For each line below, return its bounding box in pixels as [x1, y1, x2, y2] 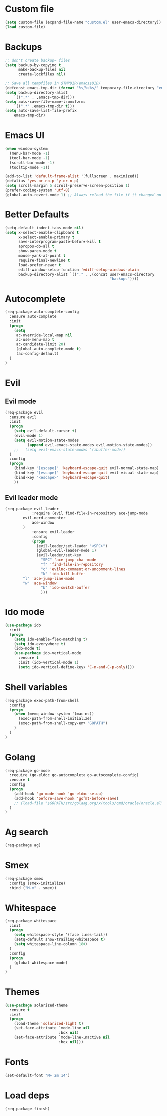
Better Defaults [5, 209, 69, 220]
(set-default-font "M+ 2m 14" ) [5, 1073, 70, 1078]
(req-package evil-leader [5, 507, 59, 511]
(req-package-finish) [5, 1106, 50, 1111]
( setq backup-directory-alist [5, 90, 68, 95]
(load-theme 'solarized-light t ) [14, 1021, 83, 1026]
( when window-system [5, 146, 48, 151]
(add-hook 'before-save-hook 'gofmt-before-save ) [14, 796, 119, 801]
